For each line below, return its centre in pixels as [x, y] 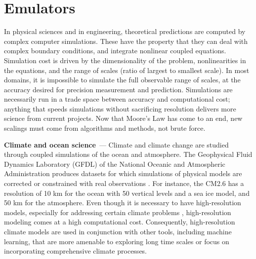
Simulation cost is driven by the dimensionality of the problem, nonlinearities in [125, 60]
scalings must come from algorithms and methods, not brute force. [105, 128]
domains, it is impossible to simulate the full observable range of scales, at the [122, 80]
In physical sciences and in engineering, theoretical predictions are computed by [125, 31]
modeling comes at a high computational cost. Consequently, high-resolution [120, 222]
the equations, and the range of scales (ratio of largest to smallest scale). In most [127, 70]
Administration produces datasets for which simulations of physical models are [123, 173]
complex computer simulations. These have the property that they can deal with [126, 41]
